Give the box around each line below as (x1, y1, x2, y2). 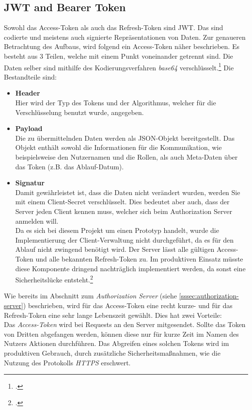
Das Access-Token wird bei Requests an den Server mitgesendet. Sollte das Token (4, 319, 246, 329)
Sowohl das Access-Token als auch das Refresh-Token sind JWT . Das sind (4, 22, 223, 33)
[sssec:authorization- (179, 291, 239, 301)
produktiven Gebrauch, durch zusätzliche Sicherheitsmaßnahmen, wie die (4, 347, 220, 358)
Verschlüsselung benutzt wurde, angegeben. (15, 107, 144, 117)
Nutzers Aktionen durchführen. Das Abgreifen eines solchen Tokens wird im (4, 338, 229, 348)
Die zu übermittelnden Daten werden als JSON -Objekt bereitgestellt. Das (15, 132, 235, 143)
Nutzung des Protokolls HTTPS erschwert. (4, 357, 131, 367)
